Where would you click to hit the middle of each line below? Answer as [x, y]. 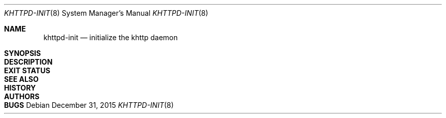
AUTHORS [22, 96]
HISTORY [20, 88]
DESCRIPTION [29, 62]
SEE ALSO [21, 79]
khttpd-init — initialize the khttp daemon [111, 37]
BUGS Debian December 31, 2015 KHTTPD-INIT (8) [89, 105]
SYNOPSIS [23, 53]
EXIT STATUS [27, 70]
